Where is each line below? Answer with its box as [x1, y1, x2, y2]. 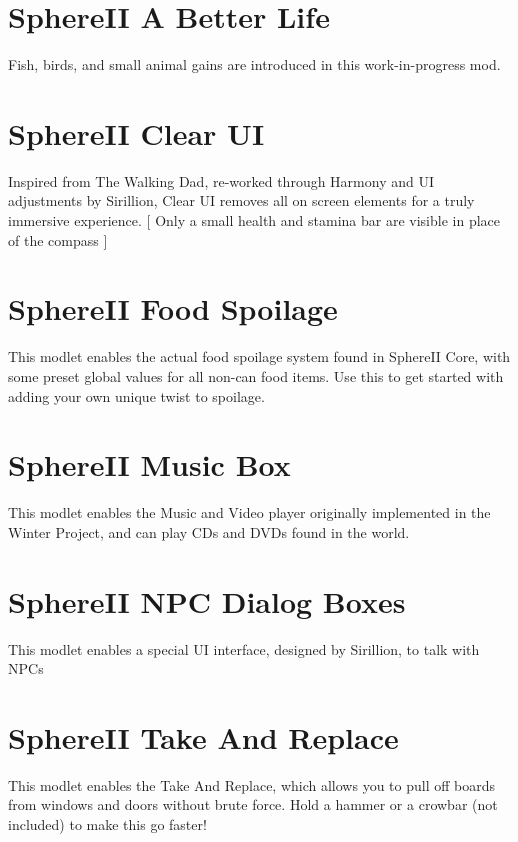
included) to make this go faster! [8, 814, 207, 835]
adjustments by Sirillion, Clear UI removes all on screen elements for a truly [8, 190, 475, 211]
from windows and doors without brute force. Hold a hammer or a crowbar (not [8, 794, 498, 815]
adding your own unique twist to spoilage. [8, 385, 265, 406]
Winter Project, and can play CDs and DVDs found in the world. [8, 521, 410, 542]
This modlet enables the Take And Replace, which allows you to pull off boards [8, 774, 496, 795]
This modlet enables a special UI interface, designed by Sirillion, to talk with [8, 638, 480, 659]
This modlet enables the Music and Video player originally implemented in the [8, 502, 491, 523]
